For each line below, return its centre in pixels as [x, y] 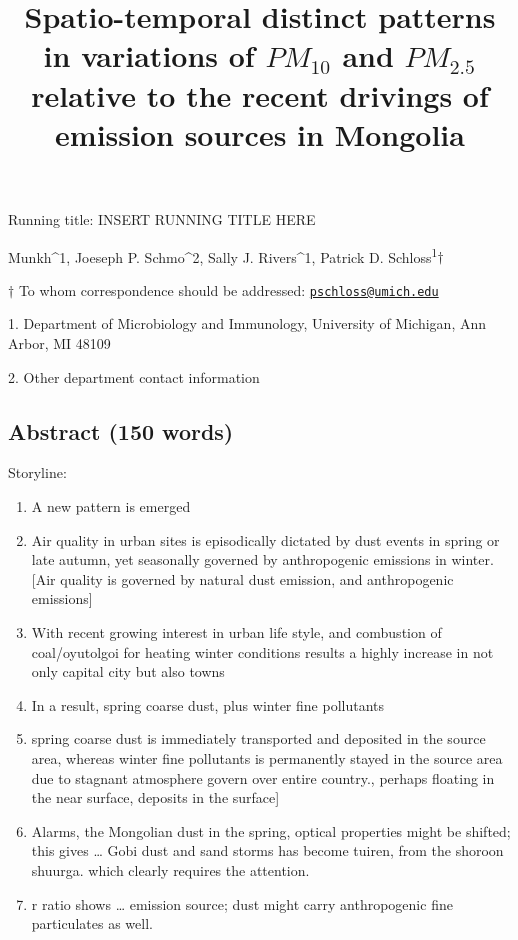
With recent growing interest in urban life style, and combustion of [236, 631]
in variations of [149, 55]
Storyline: [37, 472]
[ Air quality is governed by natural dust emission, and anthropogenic [242, 578]
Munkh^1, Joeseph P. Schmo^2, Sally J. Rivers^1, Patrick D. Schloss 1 [223, 255]
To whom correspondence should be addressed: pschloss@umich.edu [228, 289]
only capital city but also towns [128, 671]
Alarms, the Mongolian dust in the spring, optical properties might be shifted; [271, 830]
